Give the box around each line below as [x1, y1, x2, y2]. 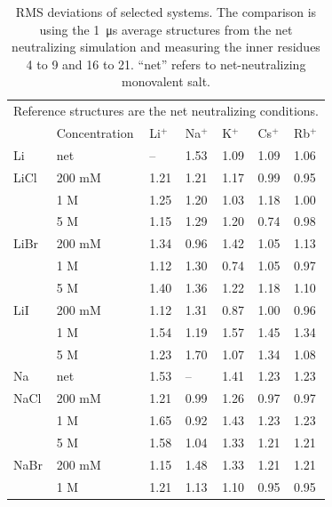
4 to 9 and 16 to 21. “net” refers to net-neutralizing [26, 54, 306, 73]
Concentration [56, 124, 134, 142]
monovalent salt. [122, 72, 211, 91]
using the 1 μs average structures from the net [39, 20, 293, 38]
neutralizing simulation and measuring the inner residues [12, 37, 320, 56]
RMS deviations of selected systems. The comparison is [15, 3, 317, 20]
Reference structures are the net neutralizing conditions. [13, 101, 320, 120]
